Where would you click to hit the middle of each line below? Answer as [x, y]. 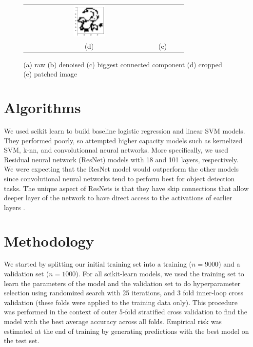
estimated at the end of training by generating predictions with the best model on [126, 331]
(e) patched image [50, 74]
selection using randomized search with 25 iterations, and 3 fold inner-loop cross [124, 293]
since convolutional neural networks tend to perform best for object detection [119, 178]
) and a [229, 264]
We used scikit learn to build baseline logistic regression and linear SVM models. [125, 131]
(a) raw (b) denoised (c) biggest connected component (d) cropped [123, 64]
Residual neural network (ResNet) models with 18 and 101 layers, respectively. [121, 159]
